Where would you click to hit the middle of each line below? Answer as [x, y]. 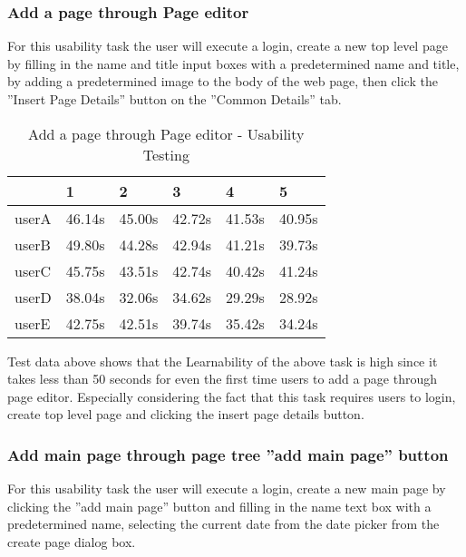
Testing [166, 154]
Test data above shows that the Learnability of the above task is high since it [223, 361]
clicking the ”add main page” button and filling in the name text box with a [219, 506]
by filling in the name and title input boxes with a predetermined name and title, [233, 63]
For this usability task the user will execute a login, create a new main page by [227, 489]
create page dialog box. [72, 541]
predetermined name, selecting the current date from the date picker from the [223, 524]
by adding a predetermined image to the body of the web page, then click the [223, 81]
